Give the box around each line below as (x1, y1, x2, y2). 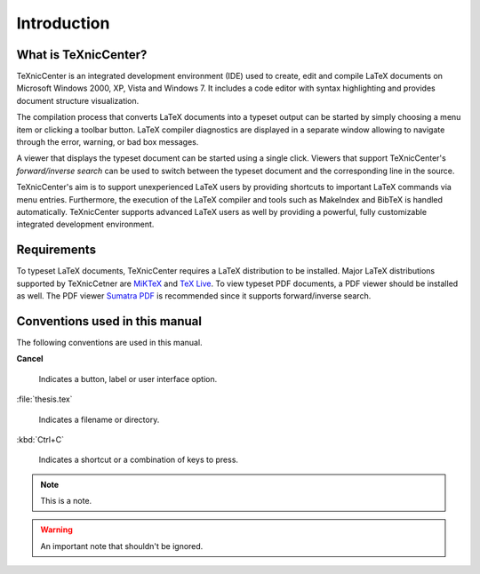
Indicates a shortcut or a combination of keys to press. (38, 454, 239, 466)
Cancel (16, 354, 44, 364)
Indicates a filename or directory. (38, 414, 160, 425)
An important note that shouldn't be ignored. (40, 540, 204, 551)
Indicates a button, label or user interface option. (38, 373, 218, 384)
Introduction (16, 13, 110, 33)
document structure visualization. (16, 95, 140, 106)
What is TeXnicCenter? (16, 47, 148, 62)
